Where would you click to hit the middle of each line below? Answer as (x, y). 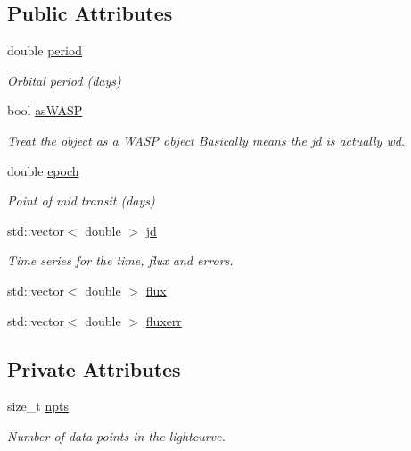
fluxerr (164, 320)
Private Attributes (94, 368)
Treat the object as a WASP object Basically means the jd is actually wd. (206, 140)
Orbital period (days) (64, 80)
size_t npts (38, 406)
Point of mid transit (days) (81, 200)
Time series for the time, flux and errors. (120, 260)
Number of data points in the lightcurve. (116, 435)
